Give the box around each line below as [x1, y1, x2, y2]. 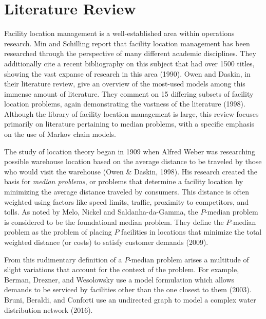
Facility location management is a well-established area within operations [4, 28, 235, 39]
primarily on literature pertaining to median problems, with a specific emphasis [4, 118, 255, 129]
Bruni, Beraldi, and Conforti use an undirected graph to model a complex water [4, 294, 256, 305]
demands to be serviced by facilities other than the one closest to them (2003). [4, 284, 252, 295]
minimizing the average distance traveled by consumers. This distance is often [4, 186, 249, 197]
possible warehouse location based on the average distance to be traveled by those [4, 156, 262, 167]
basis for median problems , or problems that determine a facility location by [4, 176, 243, 187]
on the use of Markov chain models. [4, 129, 116, 139]
